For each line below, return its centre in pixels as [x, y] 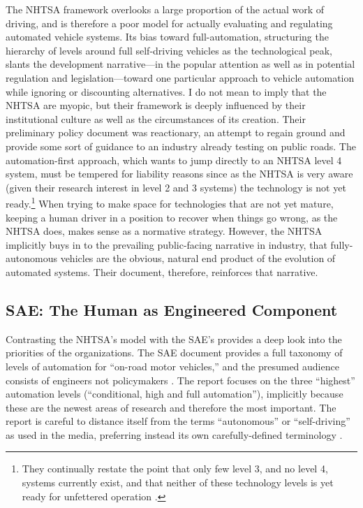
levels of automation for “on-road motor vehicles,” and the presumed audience [172, 366]
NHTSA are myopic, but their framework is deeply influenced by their [156, 105]
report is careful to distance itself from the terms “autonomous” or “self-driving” [178, 421]
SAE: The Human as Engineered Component [172, 309]
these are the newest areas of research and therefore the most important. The [171, 407]
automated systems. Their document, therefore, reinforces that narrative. [162, 271]
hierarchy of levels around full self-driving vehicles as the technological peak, [169, 50]
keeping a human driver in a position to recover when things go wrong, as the [172, 217]
